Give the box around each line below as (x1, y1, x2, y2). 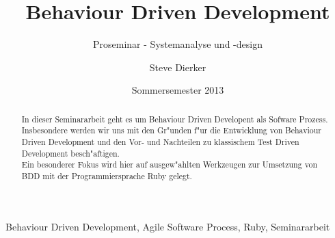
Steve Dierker (149, 59, 206, 74)
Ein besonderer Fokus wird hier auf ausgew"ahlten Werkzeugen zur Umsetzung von (21, 159, 318, 170)
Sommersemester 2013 (131, 83, 224, 97)
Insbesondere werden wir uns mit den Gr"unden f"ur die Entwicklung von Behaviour (21, 124, 321, 136)
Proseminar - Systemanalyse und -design (93, 37, 263, 51)
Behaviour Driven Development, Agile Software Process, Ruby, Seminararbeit (5, 219, 330, 233)
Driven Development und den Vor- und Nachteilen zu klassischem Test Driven (21, 136, 299, 148)
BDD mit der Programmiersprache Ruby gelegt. (21, 170, 192, 181)
